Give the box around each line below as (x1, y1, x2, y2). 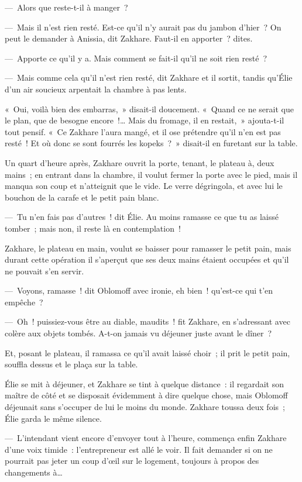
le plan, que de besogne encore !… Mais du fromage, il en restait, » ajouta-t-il (5, 114, 284, 126)
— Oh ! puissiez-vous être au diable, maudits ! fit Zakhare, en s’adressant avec (5, 315, 290, 328)
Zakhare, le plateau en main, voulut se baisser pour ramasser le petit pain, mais (5, 242, 291, 254)
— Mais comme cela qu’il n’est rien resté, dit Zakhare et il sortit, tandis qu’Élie (5, 71, 293, 84)
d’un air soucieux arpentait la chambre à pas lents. (5, 82, 187, 95)
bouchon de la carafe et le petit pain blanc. (5, 191, 159, 203)
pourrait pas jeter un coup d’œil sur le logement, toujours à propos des (5, 455, 259, 467)
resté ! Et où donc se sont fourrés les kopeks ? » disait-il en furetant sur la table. (5, 137, 298, 149)
